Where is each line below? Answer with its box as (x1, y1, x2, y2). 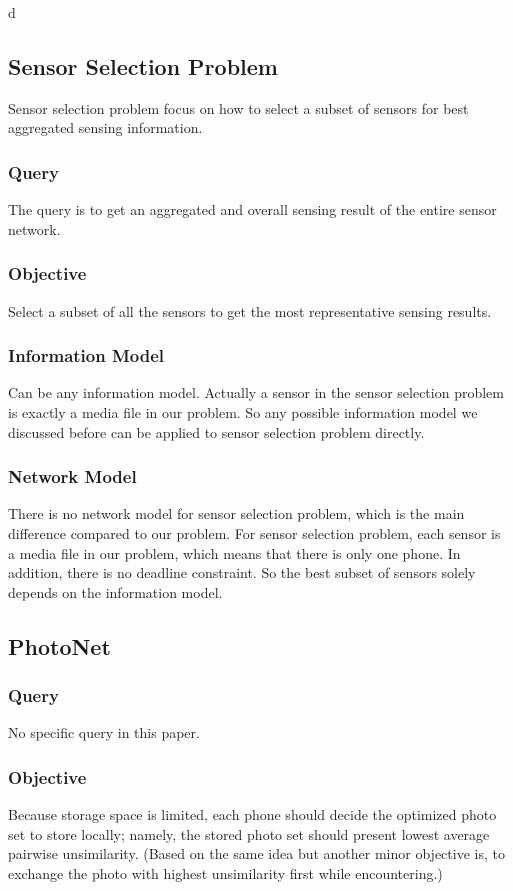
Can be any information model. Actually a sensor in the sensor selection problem (8, 382, 504, 403)
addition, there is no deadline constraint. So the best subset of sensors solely (8, 562, 476, 583)
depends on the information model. (8, 581, 223, 602)
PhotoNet (8, 630, 111, 661)
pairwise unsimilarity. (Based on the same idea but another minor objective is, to (8, 843, 505, 864)
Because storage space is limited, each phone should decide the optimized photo (8, 804, 497, 825)
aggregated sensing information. (8, 117, 203, 138)
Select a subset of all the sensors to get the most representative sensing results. (8, 300, 492, 321)
